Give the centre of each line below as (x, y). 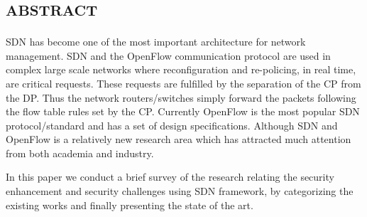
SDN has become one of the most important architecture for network (156, 42)
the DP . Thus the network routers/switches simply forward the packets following (181, 97)
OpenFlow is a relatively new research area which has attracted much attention (179, 139)
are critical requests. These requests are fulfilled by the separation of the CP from (183, 83)
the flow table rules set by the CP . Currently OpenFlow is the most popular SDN (183, 111)
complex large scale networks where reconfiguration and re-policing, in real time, (181, 69)
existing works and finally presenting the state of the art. (130, 205)
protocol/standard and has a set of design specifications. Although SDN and (172, 125)
